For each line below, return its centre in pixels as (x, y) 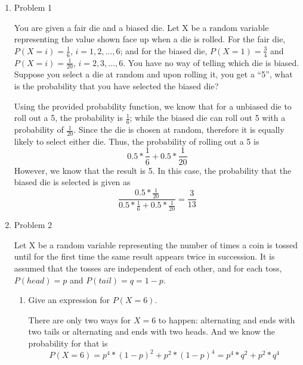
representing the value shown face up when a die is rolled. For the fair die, (150, 39)
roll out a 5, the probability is (68, 118)
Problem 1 (33, 7)
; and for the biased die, (164, 50)
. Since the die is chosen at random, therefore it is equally (179, 130)
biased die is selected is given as (72, 182)
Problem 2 (33, 225)
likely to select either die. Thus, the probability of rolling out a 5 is (137, 141)
